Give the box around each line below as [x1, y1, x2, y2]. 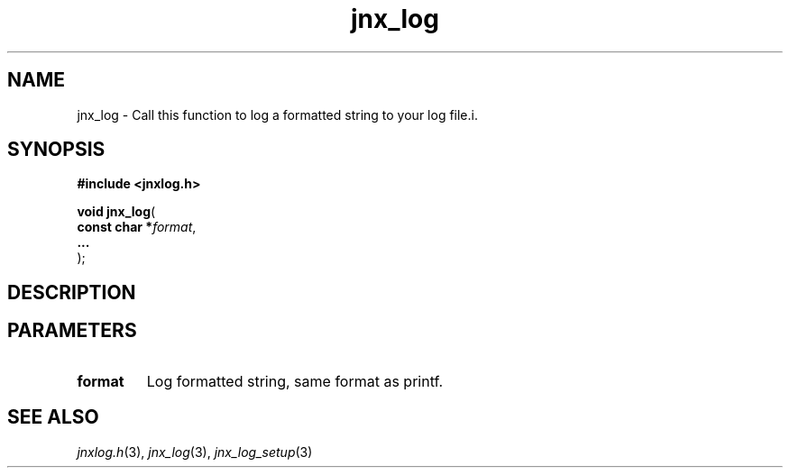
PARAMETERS [7, 319, 137, 343]
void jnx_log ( [77, 204, 156, 220]
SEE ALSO [7, 406, 99, 429]
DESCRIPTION [7, 280, 136, 304]
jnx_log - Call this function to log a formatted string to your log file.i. [77, 106, 478, 123]
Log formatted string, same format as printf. [146, 371, 444, 390]
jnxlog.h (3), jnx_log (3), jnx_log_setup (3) [77, 443, 313, 460]
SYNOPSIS [7, 138, 106, 161]
